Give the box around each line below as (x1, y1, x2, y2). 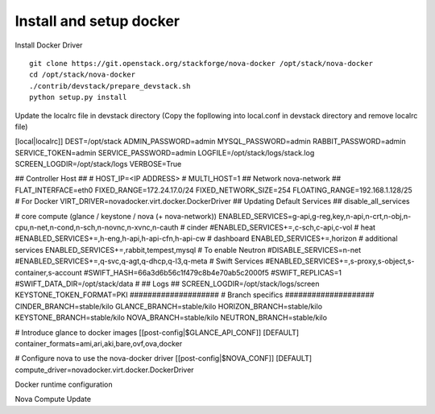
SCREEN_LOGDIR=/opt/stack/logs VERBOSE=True (14, 159, 182, 169)
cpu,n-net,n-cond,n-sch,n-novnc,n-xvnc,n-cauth (14, 222, 179, 233)
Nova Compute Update (14, 395, 92, 404)
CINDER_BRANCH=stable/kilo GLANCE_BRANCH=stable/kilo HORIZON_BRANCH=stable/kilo (14, 301, 322, 311)
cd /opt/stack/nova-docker (29, 70, 136, 80)
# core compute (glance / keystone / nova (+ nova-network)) (14, 211, 217, 221)
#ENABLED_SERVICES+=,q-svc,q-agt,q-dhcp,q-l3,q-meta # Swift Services (14, 256, 264, 266)
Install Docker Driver (14, 40, 83, 50)
